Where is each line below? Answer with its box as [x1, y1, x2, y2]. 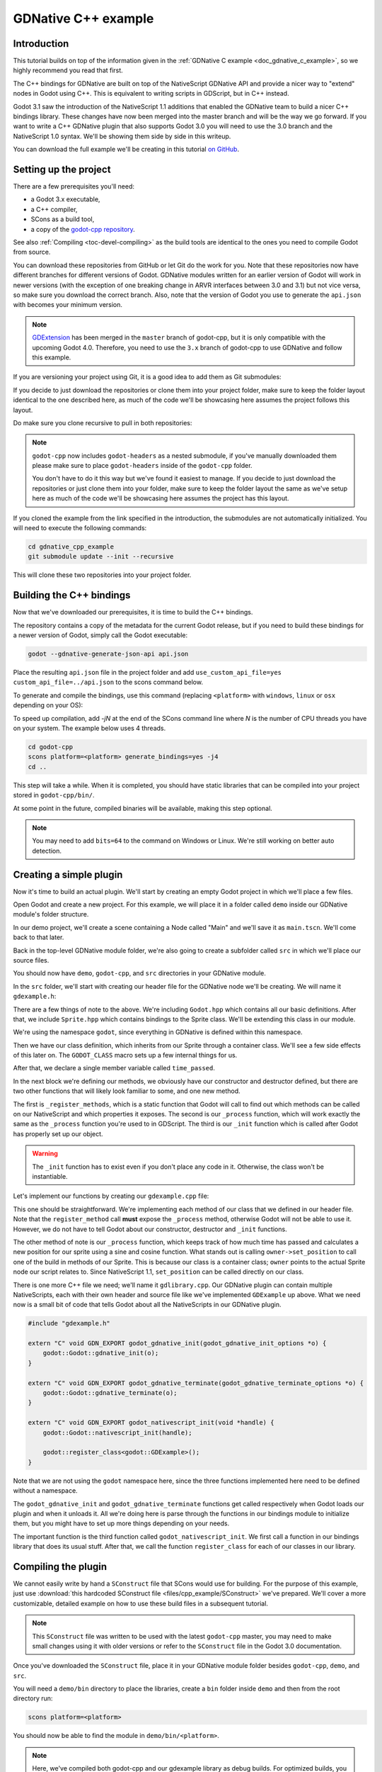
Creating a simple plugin [13, 868, 123, 880]
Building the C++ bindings [13, 589, 131, 602]
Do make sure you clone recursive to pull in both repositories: [13, 418, 192, 427]
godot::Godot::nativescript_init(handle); [42, 1428, 192, 1437]
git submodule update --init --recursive [28, 553, 174, 561]
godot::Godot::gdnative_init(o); [42, 1349, 159, 1357]
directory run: [13, 1694, 53, 1703]
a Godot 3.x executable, [30, 195, 100, 203]
